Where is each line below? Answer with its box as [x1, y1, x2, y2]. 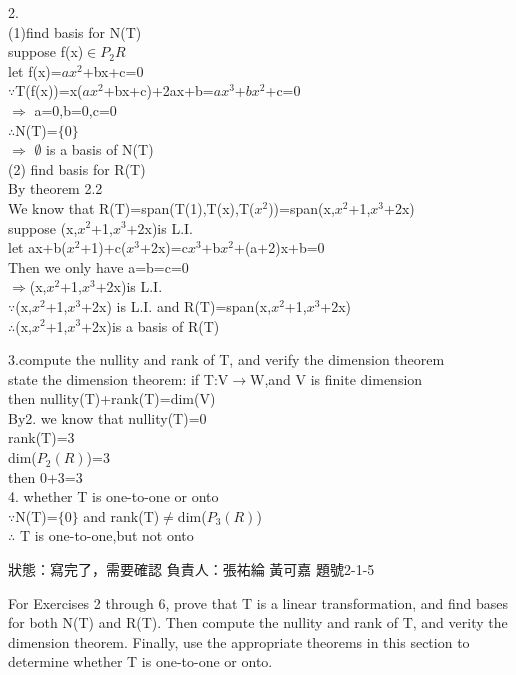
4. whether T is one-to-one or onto [8, 486, 219, 507]
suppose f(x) [8, 41, 84, 62]
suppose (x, [8, 217, 78, 238]
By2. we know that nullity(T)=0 [8, 407, 207, 428]
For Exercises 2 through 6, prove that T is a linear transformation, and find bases [8, 592, 509, 613]
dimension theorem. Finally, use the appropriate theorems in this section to [8, 631, 470, 652]
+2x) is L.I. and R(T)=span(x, [81, 295, 272, 316]
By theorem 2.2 [8, 178, 103, 199]
